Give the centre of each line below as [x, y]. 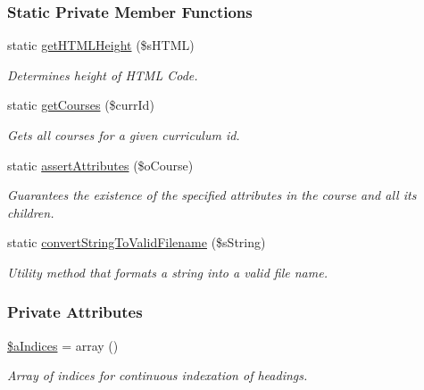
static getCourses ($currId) [81, 105]
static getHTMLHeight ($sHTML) [101, 45]
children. [31, 212]
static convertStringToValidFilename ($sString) [137, 242]
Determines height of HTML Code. [103, 75]
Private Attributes [75, 312]
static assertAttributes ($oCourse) [100, 165]
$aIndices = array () [63, 345]
